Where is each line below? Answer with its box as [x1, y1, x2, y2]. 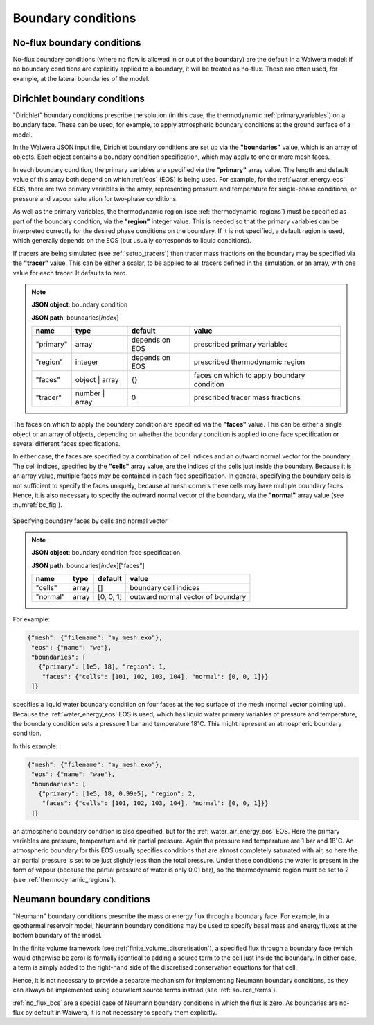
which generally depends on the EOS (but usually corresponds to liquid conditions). [12, 236, 252, 245]
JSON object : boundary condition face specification [31, 549, 181, 557]
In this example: [12, 742, 58, 750]
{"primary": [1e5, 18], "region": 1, [38, 663, 166, 671]
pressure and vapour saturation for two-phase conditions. [12, 194, 178, 203]
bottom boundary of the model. [12, 931, 103, 940]
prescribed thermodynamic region [193, 357, 305, 367]
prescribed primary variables [193, 340, 288, 350]
